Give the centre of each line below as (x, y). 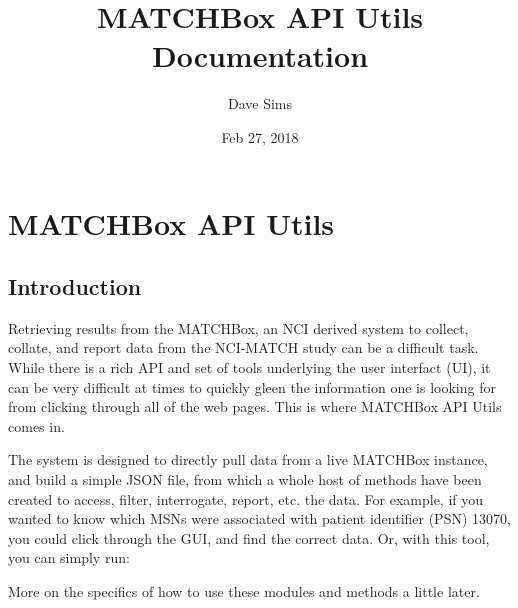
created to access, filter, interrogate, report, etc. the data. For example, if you (246, 498)
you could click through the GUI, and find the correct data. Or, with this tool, (249, 537)
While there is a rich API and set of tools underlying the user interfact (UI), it (249, 367)
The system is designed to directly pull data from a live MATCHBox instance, (248, 459)
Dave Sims (260, 103)
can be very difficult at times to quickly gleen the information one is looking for (252, 386)
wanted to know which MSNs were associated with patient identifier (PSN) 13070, (259, 518)
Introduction (75, 286)
